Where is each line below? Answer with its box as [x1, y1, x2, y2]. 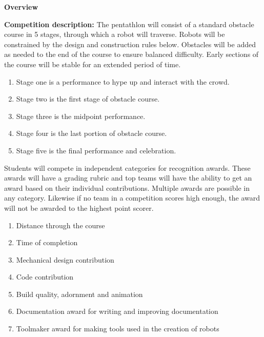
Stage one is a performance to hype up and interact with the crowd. [16, 76, 230, 87]
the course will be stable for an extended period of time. [4, 58, 181, 69]
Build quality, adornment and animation [16, 288, 143, 299]
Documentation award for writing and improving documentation [16, 306, 218, 316]
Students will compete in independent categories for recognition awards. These [4, 162, 251, 173]
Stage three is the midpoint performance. [16, 110, 146, 121]
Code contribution [16, 271, 74, 282]
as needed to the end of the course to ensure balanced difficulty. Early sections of [4, 49, 259, 60]
